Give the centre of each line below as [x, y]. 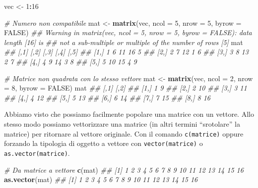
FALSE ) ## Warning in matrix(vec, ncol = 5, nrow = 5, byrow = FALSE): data [128, 32]
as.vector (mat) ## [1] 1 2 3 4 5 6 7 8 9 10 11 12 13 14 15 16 [101, 179]
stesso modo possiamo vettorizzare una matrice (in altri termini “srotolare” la [122, 123]
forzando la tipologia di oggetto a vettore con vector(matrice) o [103, 143]
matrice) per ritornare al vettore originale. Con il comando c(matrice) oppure [124, 133]
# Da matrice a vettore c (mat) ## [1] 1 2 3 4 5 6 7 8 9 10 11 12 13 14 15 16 [124, 169]
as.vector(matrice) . [37, 153]
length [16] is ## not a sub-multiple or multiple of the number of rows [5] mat [124, 42]
